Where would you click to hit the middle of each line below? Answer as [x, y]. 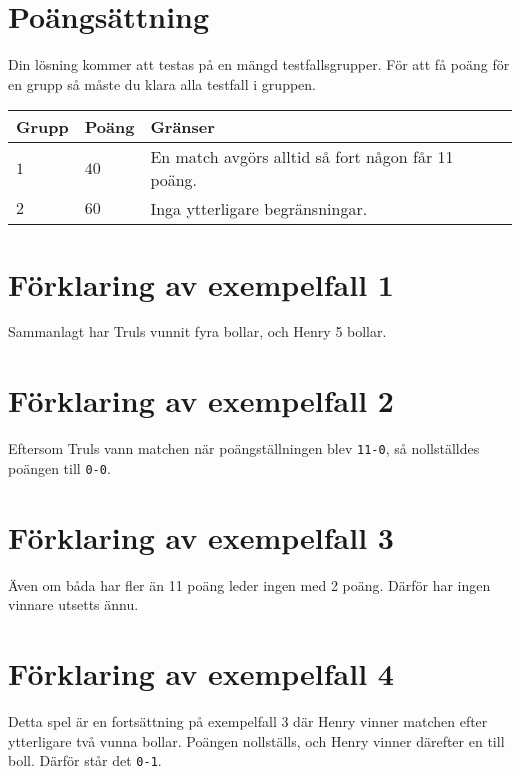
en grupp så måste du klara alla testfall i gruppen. [162, 83]
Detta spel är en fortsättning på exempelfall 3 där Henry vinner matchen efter [248, 720]
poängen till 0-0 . [59, 467]
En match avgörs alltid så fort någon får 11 [302, 157]
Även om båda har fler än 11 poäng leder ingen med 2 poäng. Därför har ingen [249, 584]
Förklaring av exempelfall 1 [201, 283]
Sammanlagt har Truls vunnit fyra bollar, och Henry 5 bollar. [197, 331]
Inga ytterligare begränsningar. [259, 209]
